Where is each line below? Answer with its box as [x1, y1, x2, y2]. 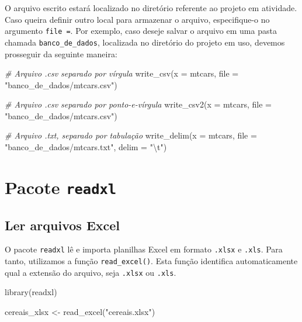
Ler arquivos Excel [5, 216, 120, 234]
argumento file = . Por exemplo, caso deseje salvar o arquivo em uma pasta [5, 25, 277, 37]
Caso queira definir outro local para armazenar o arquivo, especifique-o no [5, 13, 270, 25]
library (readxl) [5, 286, 57, 298]
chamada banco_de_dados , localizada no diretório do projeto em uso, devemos [5, 36, 285, 48]
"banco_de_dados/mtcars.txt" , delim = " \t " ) [5, 141, 167, 153]
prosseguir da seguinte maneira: [5, 47, 117, 60]
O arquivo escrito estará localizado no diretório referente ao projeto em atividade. [5, 2, 297, 13]
